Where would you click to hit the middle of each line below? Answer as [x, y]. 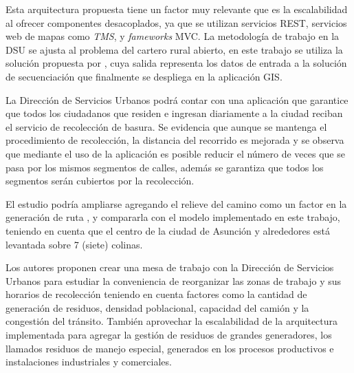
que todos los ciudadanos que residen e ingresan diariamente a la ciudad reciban [174, 113]
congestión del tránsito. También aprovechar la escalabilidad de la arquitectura [172, 321]
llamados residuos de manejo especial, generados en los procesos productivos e [170, 348]
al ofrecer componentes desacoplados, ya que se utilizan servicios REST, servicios [176, 22]
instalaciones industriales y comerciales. [89, 362]
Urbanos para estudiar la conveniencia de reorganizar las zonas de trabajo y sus [174, 280]
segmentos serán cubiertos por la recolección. [100, 181]
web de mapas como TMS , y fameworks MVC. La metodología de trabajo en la [173, 36]
